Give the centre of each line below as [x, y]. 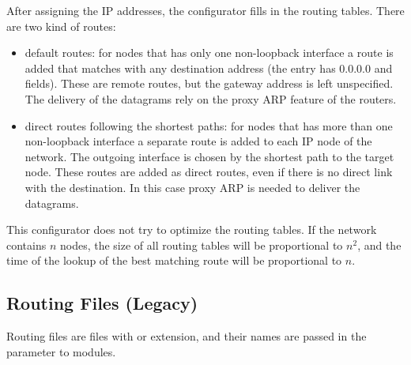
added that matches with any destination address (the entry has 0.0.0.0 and [209, 68]
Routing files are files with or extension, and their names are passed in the [187, 336]
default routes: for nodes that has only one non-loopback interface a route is [209, 53]
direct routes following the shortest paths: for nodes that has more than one [209, 125]
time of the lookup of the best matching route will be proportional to [174, 260]
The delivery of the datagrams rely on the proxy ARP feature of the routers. [211, 98]
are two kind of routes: [61, 26]
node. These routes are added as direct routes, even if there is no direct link [209, 172]
